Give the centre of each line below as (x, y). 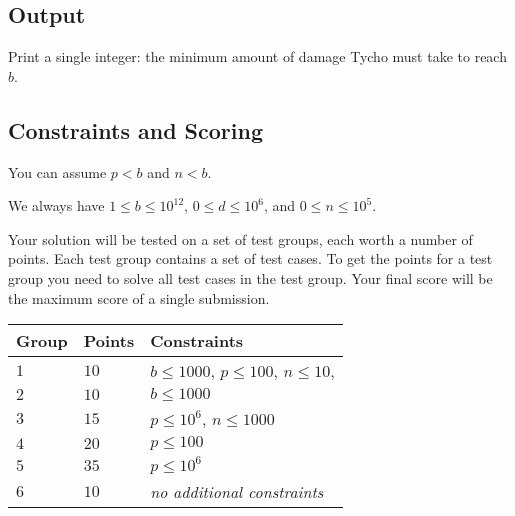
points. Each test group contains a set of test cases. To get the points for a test (250, 258)
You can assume (57, 171)
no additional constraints (237, 492)
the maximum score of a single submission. (139, 297)
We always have (56, 205)
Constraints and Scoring (135, 129)
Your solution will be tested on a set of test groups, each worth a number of (240, 238)
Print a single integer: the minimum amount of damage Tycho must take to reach (257, 56)
